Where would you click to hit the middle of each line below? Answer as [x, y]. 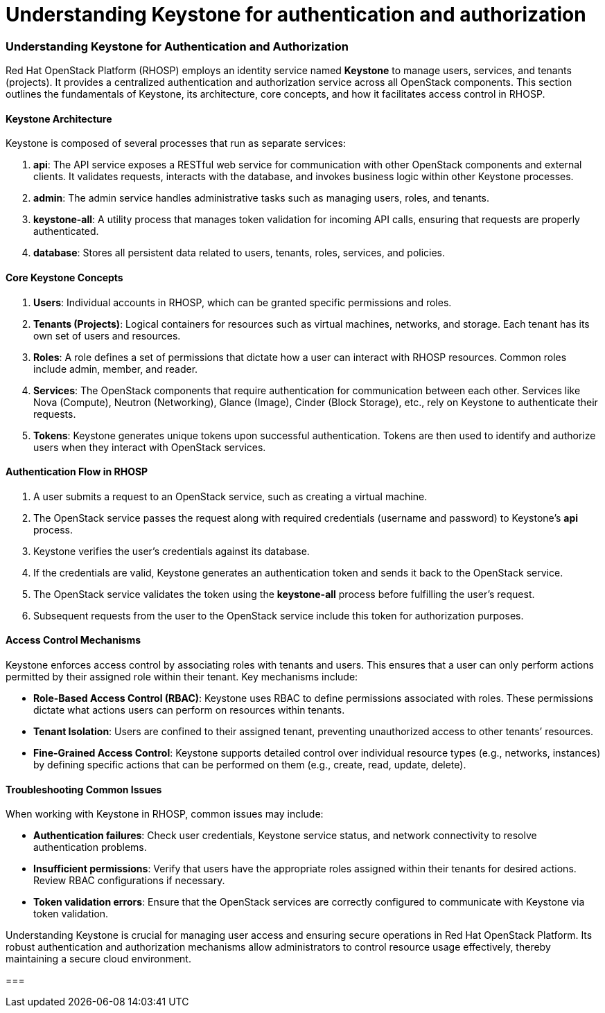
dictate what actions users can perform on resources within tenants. [189, 710]
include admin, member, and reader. [116, 369]
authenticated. [66, 231]
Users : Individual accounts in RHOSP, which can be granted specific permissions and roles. [243, 302]
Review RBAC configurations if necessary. [129, 881]
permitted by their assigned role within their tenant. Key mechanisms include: [182, 677]
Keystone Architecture [59, 118]
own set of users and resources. [107, 335]
